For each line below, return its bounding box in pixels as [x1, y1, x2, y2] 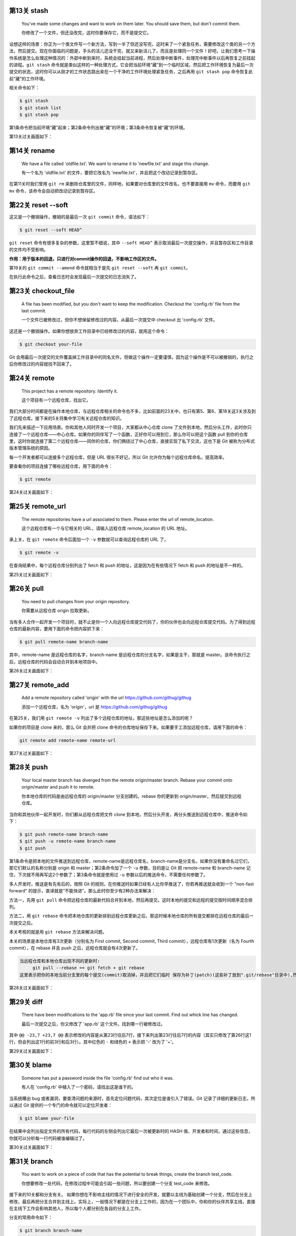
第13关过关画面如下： [9, 133, 53, 139]
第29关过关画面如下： [9, 1048, 54, 1054]
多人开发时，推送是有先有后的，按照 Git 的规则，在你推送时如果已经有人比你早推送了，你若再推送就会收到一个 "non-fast [9, 881, 254, 887]
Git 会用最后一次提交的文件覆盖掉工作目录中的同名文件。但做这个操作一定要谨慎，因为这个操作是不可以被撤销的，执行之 [9, 354, 254, 360]
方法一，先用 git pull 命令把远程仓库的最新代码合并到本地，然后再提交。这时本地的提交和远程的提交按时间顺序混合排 [9, 897, 253, 903]
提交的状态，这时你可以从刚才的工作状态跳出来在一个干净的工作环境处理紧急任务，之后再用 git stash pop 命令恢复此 [9, 69, 253, 75]
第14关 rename [9, 146, 55, 155]
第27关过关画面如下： [9, 750, 54, 756]
